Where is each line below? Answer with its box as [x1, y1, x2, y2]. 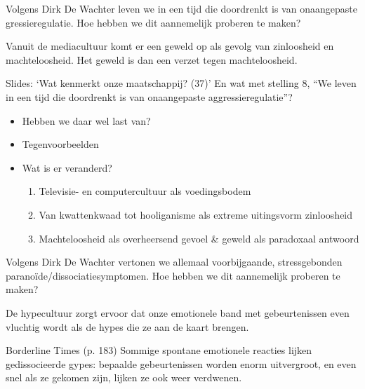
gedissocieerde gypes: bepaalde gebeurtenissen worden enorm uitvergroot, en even [6, 356, 357, 371]
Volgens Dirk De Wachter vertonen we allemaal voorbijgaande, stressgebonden [6, 254, 343, 269]
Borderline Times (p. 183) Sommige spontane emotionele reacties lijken [6, 343, 312, 357]
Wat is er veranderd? [22, 160, 112, 175]
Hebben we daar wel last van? [22, 113, 151, 128]
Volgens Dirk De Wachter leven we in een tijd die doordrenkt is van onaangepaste [6, 1, 357, 15]
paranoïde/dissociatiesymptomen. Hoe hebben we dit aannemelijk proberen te [6, 268, 340, 282]
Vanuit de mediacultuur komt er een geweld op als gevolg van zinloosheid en [6, 39, 334, 53]
